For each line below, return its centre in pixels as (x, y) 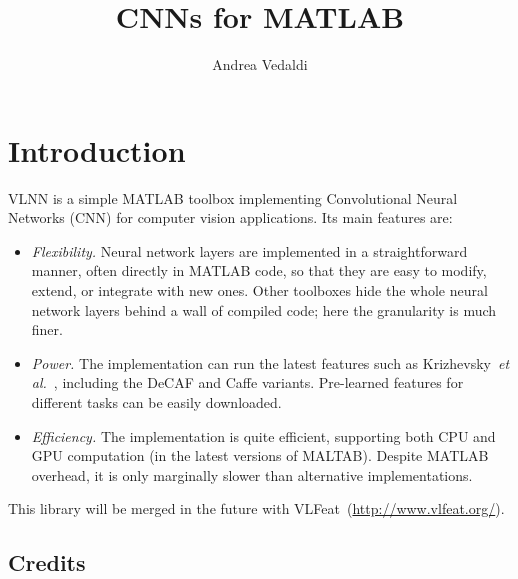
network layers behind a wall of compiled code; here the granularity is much (264, 309)
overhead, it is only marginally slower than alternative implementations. (252, 474)
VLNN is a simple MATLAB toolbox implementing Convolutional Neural (233, 197)
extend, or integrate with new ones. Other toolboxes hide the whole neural (259, 290)
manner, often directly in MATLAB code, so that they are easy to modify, (259, 270)
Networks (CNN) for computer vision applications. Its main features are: (230, 217)
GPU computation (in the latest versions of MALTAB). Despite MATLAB (260, 455)
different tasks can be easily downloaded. (156, 402)
